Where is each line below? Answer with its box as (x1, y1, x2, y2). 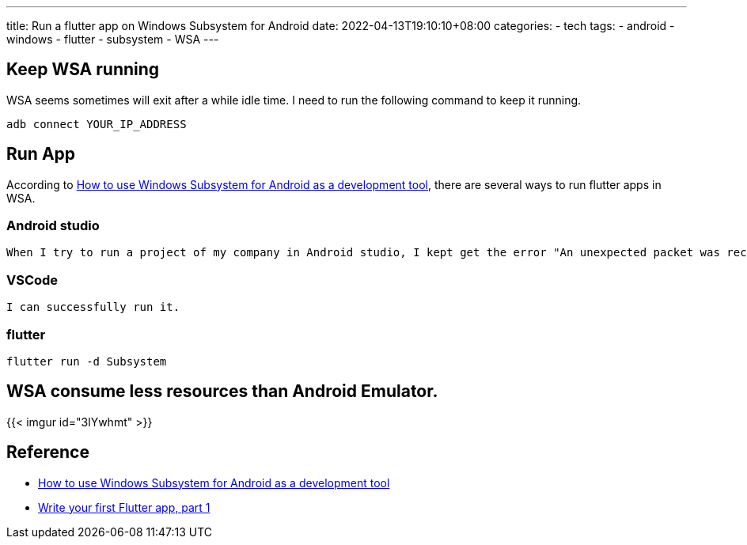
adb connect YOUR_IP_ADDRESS (6, 117, 187, 131)
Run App (6, 144, 76, 165)
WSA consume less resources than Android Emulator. (6, 381, 438, 402)
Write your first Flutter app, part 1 (38, 500, 210, 514)
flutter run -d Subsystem (6, 354, 167, 368)
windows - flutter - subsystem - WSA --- (6, 32, 219, 46)
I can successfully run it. (6, 301, 180, 314)
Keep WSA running (6, 59, 160, 80)
